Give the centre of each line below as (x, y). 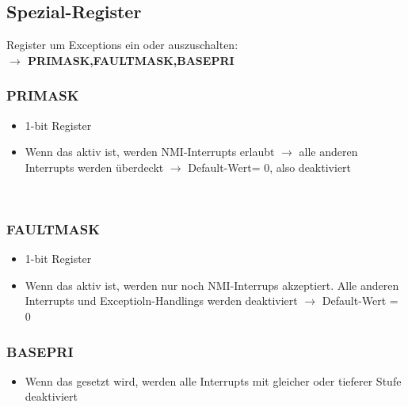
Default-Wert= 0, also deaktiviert (270, 167)
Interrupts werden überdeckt (94, 167)
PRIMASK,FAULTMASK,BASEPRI (131, 60)
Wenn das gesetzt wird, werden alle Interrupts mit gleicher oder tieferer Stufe (213, 380)
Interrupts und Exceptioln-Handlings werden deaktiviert (161, 300)
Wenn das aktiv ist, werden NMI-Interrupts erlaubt (150, 152)
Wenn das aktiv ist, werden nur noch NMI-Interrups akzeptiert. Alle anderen (212, 285)
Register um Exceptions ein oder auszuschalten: (122, 45)
